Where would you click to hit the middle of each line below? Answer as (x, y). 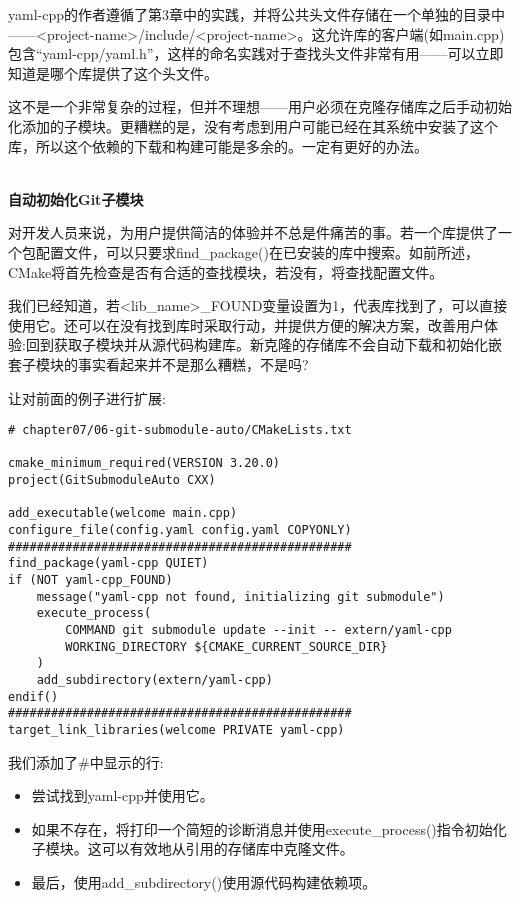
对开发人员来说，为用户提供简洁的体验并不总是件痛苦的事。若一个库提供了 (253, 232)
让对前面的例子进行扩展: (87, 397)
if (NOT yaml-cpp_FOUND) (90, 580)
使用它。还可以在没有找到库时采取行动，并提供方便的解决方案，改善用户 (246, 324)
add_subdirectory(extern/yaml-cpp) (154, 679)
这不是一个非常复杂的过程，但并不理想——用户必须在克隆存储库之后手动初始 (260, 106)
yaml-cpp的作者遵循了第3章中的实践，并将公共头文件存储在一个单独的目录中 (256, 14)
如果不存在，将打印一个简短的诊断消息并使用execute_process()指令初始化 (269, 828)
